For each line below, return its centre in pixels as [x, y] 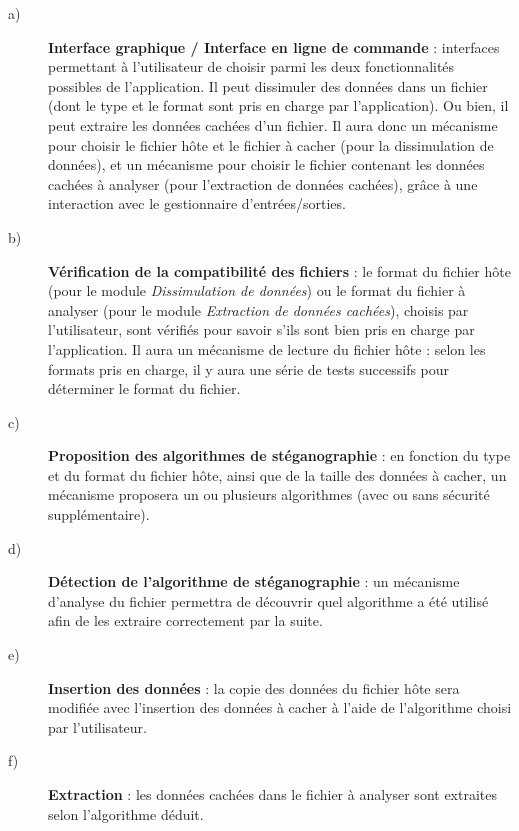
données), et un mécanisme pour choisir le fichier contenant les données [266, 164]
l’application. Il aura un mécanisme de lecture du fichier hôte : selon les [267, 348]
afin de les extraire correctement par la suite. [185, 620]
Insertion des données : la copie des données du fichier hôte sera [254, 687]
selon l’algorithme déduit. [126, 813]
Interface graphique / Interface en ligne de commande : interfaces [274, 46]
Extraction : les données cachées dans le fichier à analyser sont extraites [272, 794]
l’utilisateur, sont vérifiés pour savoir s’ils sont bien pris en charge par [261, 329]
